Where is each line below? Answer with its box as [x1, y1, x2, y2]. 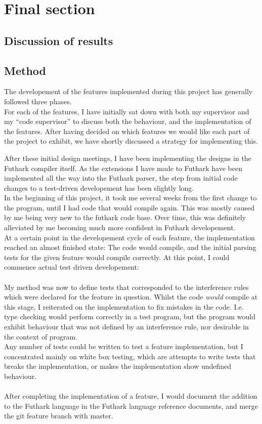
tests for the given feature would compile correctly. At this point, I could [4, 251, 230, 262]
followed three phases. [4, 96, 72, 106]
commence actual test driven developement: [4, 262, 139, 272]
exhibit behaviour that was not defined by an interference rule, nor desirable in [4, 321, 249, 332]
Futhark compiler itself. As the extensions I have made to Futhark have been [4, 162, 242, 173]
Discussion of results [4, 32, 113, 48]
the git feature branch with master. [4, 410, 113, 421]
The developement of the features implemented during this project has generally [4, 86, 253, 97]
